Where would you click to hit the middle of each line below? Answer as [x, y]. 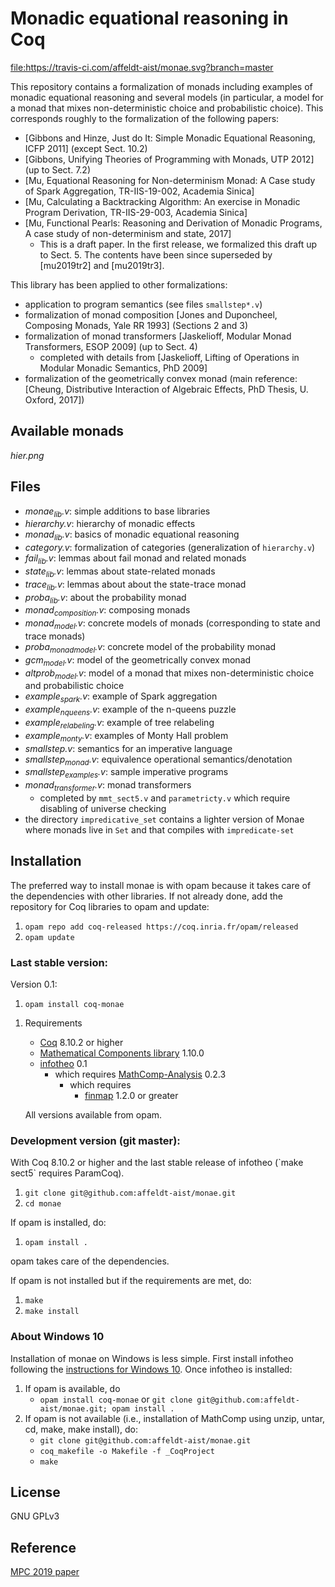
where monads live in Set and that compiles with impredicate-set [159, 829]
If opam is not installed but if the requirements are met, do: [131, 1281]
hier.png [27, 455]
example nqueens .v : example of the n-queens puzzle [130, 710]
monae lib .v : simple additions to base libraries [117, 512]
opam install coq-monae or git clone [116, 1399]
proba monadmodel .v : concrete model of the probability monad [150, 647]
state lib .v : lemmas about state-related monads [120, 572]
